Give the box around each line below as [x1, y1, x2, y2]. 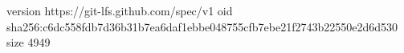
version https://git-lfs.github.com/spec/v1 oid [6, 2, 233, 18]
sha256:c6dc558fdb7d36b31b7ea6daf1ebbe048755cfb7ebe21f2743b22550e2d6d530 [6, 18, 398, 35]
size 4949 [6, 34, 51, 51]
